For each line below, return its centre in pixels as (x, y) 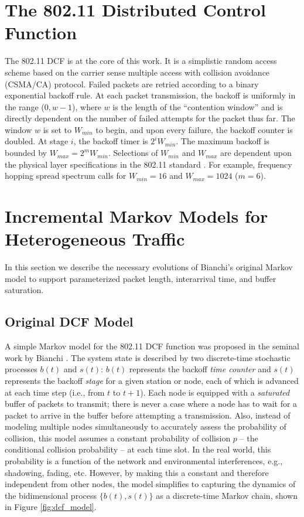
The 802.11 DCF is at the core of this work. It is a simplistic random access (141, 61)
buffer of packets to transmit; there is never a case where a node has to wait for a (151, 404)
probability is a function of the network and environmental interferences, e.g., (144, 461)
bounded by (26, 153)
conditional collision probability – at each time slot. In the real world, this (138, 449)
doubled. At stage (37, 141)
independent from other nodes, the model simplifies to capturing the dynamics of (150, 484)
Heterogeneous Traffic (95, 239)
